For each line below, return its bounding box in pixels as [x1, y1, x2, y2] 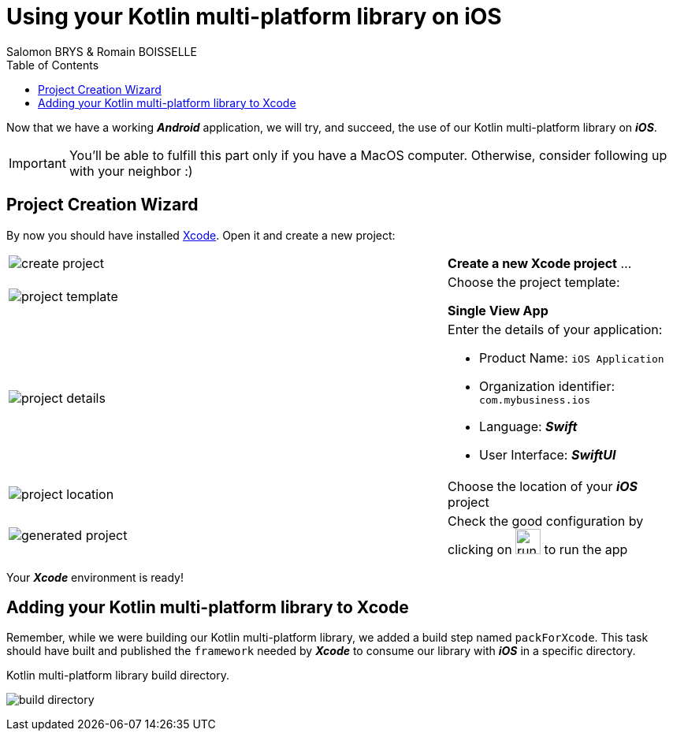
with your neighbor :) [69, 162, 193, 179]
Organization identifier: [479, 378, 615, 394]
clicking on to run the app [448, 541, 628, 557]
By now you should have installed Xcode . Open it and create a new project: [6, 228, 396, 242]
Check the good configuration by [448, 512, 644, 529]
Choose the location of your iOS [448, 478, 638, 494]
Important [9, 154, 66, 171]
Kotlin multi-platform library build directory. [6, 668, 229, 683]
